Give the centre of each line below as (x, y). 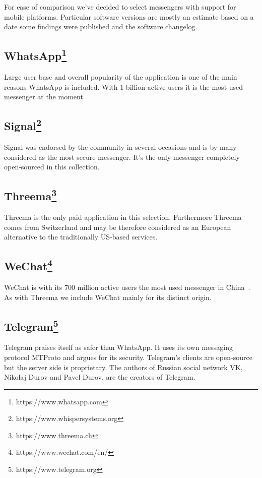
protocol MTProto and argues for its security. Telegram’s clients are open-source (128, 357)
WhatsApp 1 (36, 55)
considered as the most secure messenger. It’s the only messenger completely (122, 157)
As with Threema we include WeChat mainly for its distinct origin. (108, 297)
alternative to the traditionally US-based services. (81, 237)
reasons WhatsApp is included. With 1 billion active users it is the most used (124, 86)
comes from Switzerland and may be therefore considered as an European (118, 227)
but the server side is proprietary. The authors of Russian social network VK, (123, 367)
